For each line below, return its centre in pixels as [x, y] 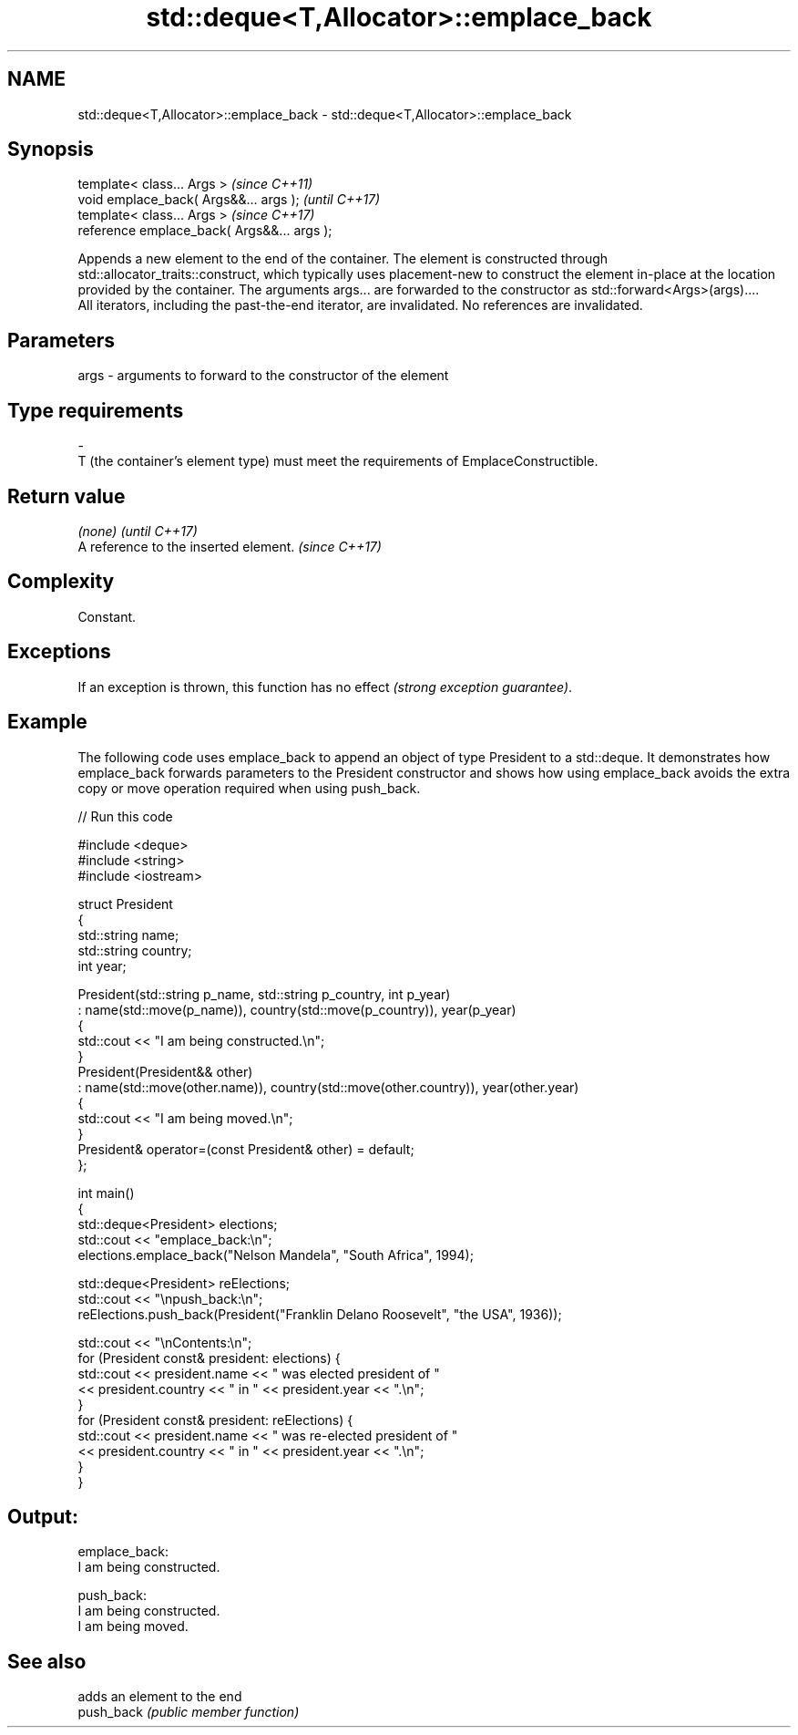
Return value [66, 496]
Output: [43, 1516]
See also [47, 1661]
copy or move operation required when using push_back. [249, 788]
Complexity [61, 582]
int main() [106, 1193]
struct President [125, 904]
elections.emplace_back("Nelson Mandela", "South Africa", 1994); [276, 1255]
